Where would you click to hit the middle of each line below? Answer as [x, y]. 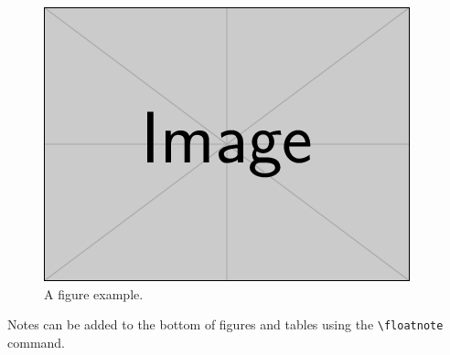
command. [36, 342]
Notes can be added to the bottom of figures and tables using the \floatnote [225, 324]
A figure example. [94, 293]
